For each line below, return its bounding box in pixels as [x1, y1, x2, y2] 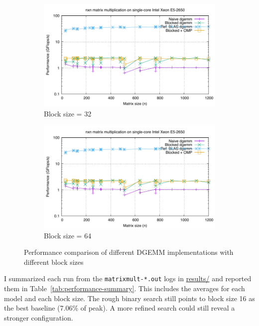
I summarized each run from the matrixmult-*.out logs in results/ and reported [4, 273, 252, 284]
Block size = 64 [44, 230, 92, 240]
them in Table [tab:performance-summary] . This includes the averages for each [4, 283, 245, 293]
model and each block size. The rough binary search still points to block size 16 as [4, 293, 255, 303]
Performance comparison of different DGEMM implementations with [24, 247, 234, 257]
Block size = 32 [44, 108, 92, 118]
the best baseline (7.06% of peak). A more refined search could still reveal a [4, 303, 235, 313]
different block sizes [24, 256, 84, 267]
